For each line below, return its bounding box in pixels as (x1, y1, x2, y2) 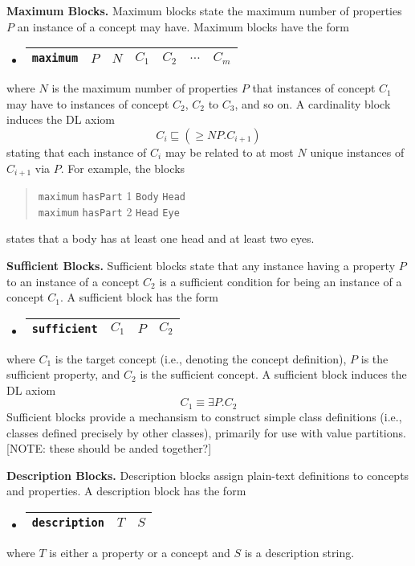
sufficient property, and (6, 366, 120, 383)
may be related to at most (165, 143, 294, 160)
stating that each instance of (6, 143, 147, 160)
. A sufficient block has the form (60, 289, 218, 306)
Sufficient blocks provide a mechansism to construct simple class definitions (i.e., (6, 408, 402, 424)
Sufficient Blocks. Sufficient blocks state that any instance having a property (6, 256, 396, 273)
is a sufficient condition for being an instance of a (159, 273, 402, 289)
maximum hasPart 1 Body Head (38, 187, 185, 204)
